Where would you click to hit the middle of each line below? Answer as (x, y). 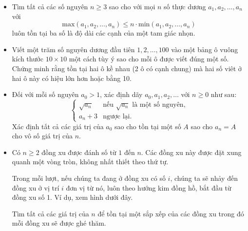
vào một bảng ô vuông (205, 49)
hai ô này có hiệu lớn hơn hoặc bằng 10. (72, 78)
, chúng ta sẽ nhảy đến (204, 178)
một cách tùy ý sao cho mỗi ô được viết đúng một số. (149, 59)
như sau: (224, 94)
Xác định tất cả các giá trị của (58, 126)
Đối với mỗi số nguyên (45, 94)
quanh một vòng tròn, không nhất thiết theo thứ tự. (90, 162)
